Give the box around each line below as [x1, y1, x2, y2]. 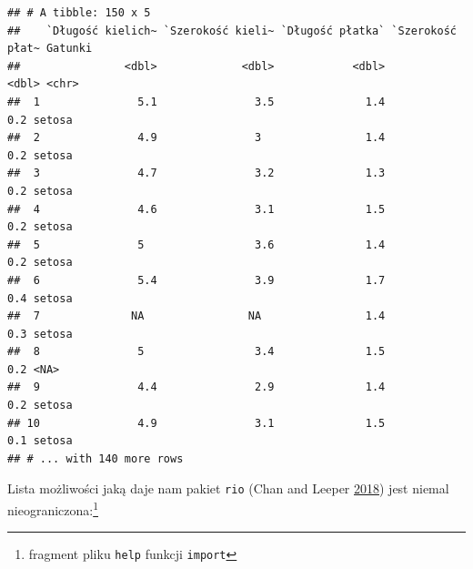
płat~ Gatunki [7, 42, 93, 56]
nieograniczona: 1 [7, 498, 99, 519]
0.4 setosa [7, 291, 73, 305]
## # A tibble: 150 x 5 [7, 6, 151, 19]
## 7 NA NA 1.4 [7, 310, 386, 323]
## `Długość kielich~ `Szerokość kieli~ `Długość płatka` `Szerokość [7, 24, 457, 37]
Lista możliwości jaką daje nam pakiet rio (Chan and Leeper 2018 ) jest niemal [7, 479, 449, 498]
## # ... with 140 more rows [7, 452, 184, 465]
